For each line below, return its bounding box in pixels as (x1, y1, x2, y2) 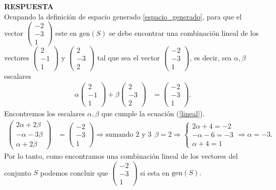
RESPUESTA (4, 1, 54, 11)
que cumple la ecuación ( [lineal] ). (101, 108, 205, 119)
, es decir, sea (190, 52, 232, 62)
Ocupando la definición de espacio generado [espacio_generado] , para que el (4, 11, 242, 22)
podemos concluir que (40, 167, 108, 178)
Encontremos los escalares (4, 108, 85, 119)
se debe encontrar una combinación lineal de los (109, 27, 259, 38)
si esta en (140, 167, 170, 178)
